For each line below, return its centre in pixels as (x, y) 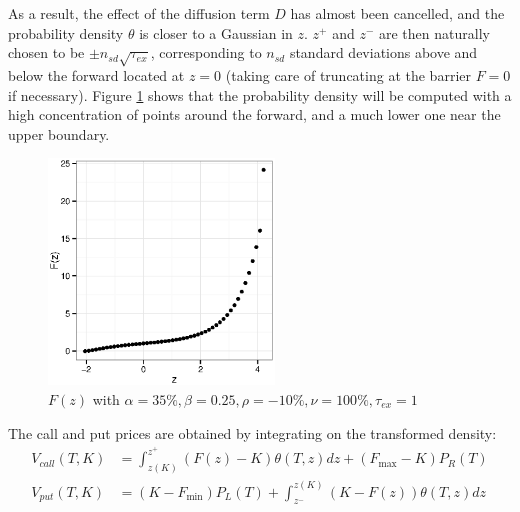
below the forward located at (96, 74)
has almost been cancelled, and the (397, 13)
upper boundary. (59, 133)
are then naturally (434, 32)
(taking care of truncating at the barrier (348, 74)
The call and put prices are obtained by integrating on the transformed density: (252, 432)
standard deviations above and (383, 52)
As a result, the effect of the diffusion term (139, 13)
